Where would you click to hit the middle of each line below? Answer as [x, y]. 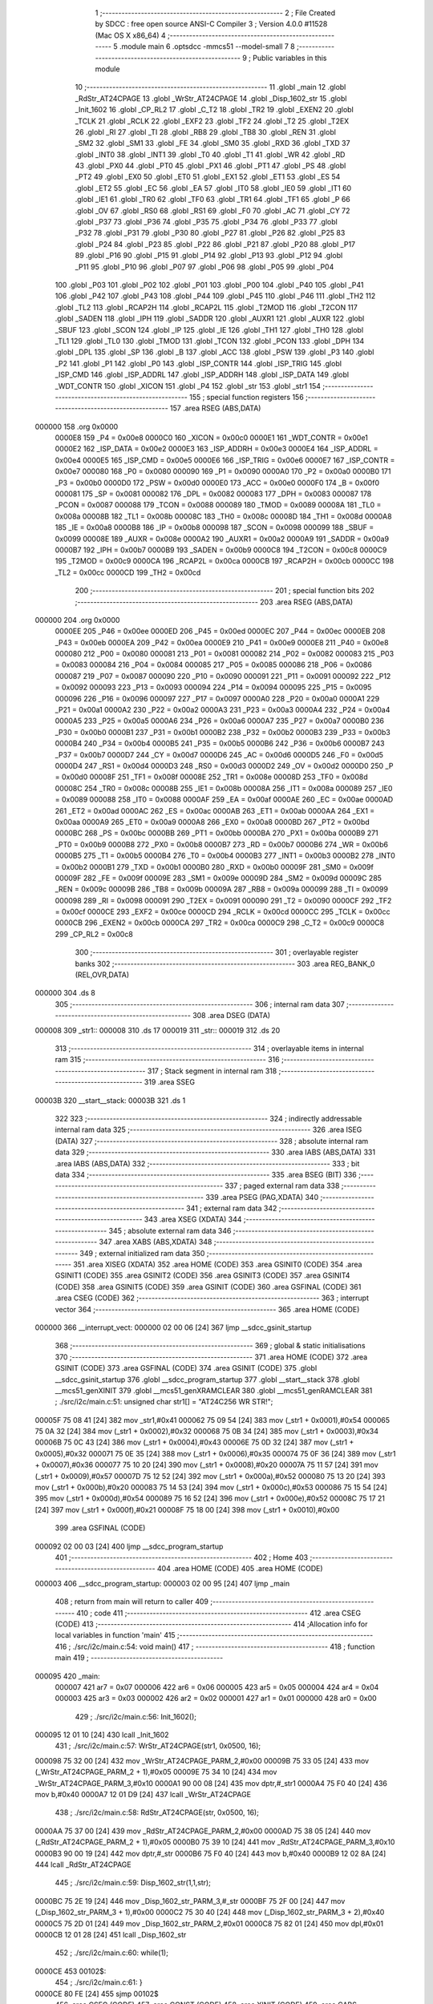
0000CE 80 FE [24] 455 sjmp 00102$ [97, 1994]
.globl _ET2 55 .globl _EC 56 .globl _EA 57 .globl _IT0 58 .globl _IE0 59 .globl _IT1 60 [213, 188]
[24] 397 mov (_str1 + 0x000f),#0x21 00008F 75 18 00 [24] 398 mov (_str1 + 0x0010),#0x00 [187, 1509]
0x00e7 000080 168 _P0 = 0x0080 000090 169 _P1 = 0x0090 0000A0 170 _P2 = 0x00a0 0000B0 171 [223, 471]
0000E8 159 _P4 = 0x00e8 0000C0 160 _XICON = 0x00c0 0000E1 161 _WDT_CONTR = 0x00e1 [212, 438]
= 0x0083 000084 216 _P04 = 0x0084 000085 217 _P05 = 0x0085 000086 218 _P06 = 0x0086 [213, 665]
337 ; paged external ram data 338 [282, 1186]
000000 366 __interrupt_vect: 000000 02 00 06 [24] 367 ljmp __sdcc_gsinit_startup [173, 1327]
